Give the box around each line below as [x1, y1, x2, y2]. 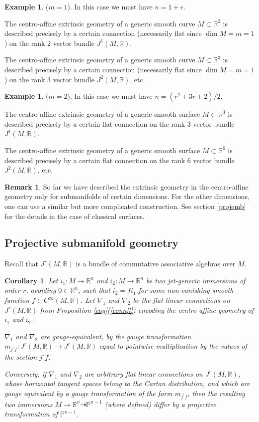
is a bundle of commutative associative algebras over [76, 258, 236, 269]
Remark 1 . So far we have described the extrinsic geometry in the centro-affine [4, 181, 249, 192]
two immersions [4, 399, 53, 409]
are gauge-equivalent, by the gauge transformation [40, 331, 191, 341]
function [4, 295, 30, 305]
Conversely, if [4, 368, 47, 379]
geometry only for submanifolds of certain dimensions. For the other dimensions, [4, 191, 250, 202]
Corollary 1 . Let [4, 275, 58, 285]
